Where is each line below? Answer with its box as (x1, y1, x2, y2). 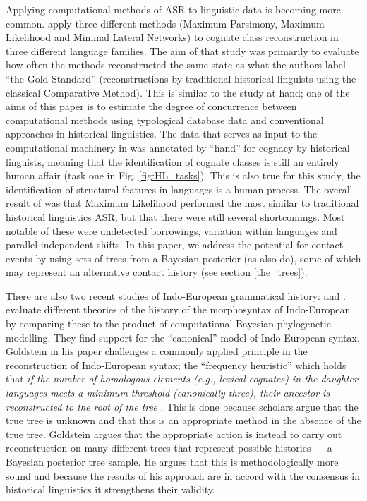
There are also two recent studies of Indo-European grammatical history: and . (6, 288, 346, 303)
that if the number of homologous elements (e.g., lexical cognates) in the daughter (6, 371, 358, 386)
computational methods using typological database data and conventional (6, 112, 324, 127)
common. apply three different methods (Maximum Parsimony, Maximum (6, 16, 325, 30)
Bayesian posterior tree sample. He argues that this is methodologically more (6, 454, 339, 469)
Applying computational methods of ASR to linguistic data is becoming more (6, 2, 341, 16)
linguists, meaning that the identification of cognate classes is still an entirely (6, 154, 339, 169)
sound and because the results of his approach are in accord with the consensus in (6, 468, 361, 483)
